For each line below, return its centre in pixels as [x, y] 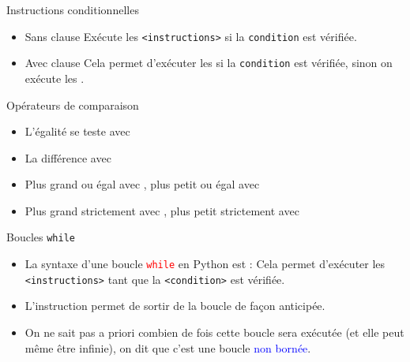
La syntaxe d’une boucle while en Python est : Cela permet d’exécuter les [205, 264]
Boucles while [41, 237]
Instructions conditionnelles [73, 9]
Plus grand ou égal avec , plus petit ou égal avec [142, 184]
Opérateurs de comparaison [73, 104]
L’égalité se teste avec [77, 131]
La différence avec [68, 157]
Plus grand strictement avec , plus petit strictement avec [162, 210]
